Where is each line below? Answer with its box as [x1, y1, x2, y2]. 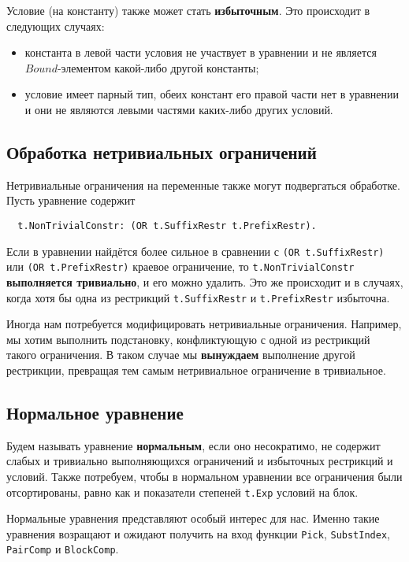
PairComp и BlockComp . [6, 541, 119, 557]
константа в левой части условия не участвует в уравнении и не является [24, 44, 377, 61]
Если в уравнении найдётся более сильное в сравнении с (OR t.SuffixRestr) [6, 242, 385, 259]
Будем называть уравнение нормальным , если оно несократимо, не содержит [6, 437, 381, 453]
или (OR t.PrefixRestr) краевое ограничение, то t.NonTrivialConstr [6, 258, 355, 275]
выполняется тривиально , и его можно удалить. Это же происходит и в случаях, [6, 273, 403, 290]
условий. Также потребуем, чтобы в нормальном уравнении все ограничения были [6, 468, 403, 484]
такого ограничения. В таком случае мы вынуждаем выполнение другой [6, 346, 355, 363]
